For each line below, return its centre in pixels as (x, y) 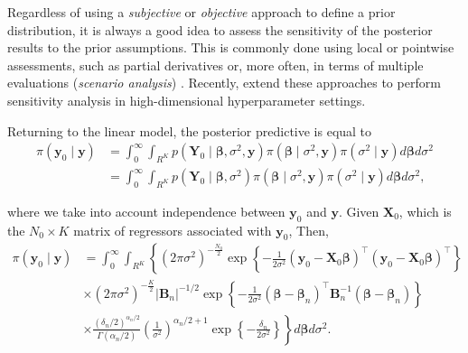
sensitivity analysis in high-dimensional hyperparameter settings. (187, 100)
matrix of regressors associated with (173, 230)
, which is (425, 211)
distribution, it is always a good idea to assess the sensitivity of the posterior (220, 29)
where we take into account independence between (146, 211)
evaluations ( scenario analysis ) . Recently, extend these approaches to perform (224, 83)
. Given (359, 211)
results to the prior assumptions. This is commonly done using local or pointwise (231, 47)
